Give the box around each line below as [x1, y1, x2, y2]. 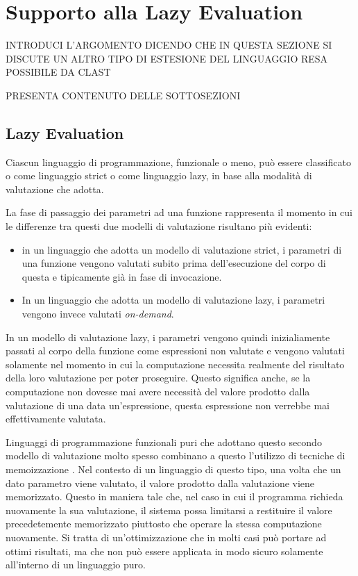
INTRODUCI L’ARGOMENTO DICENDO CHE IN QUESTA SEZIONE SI [6, 38, 332, 52]
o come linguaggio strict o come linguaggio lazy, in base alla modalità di [6, 168, 312, 183]
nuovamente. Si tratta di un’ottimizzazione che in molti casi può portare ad [6, 529, 327, 544]
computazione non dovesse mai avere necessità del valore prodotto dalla [6, 384, 310, 399]
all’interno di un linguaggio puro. [6, 557, 146, 572]
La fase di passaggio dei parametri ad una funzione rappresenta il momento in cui [6, 205, 352, 220]
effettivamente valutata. [6, 411, 106, 426]
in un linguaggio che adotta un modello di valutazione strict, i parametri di [22, 242, 342, 256]
